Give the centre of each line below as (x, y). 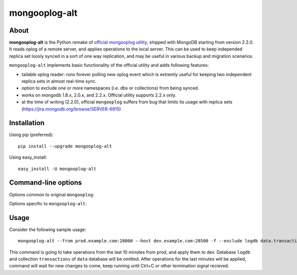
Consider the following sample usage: (48, 229)
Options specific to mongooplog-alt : (48, 203)
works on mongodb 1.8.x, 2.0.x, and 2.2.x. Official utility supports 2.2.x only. (99, 95)
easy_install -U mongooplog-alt (57, 169)
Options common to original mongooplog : (52, 194)
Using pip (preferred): (31, 135)
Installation (27, 123)
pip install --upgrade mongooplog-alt (65, 146)
